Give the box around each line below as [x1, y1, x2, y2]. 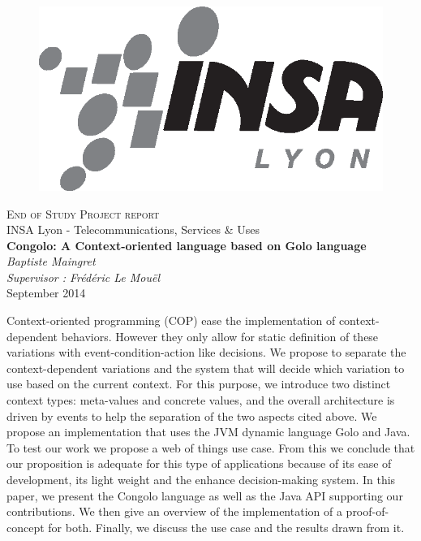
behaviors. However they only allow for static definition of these [61, 327, 379, 344]
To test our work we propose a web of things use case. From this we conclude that [6, 439, 415, 456]
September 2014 [6, 284, 86, 301]
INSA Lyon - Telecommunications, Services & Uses [6, 221, 260, 238]
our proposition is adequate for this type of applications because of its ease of [6, 455, 392, 472]
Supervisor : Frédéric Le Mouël [6, 268, 161, 285]
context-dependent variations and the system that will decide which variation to [6, 359, 405, 376]
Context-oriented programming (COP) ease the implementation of [6, 312, 336, 329]
